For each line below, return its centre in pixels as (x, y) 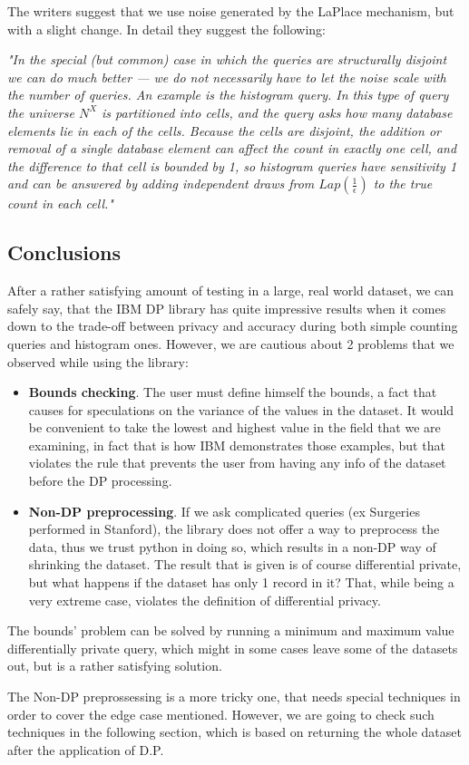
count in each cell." (60, 203)
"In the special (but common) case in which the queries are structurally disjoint (227, 59)
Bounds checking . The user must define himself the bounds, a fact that (233, 392)
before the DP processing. (100, 481)
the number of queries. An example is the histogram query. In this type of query (228, 95)
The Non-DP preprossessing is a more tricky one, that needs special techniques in (234, 697)
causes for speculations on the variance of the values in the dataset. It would (241, 409)
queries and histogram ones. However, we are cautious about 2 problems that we (231, 343)
